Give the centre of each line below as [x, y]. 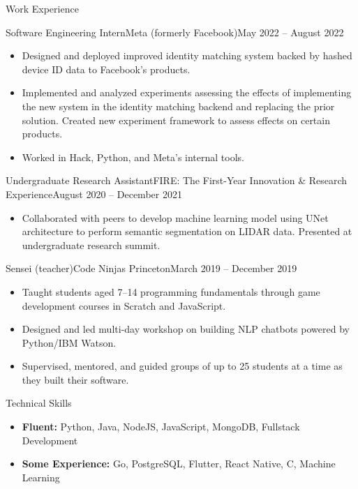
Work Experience [42, 8]
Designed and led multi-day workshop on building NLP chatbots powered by [186, 329]
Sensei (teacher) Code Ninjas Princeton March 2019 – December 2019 [151, 268]
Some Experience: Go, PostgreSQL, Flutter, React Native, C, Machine [179, 464]
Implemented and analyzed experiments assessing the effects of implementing [187, 92]
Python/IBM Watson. [69, 342]
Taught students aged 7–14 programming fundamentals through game [171, 291]
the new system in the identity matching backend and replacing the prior [178, 106]
